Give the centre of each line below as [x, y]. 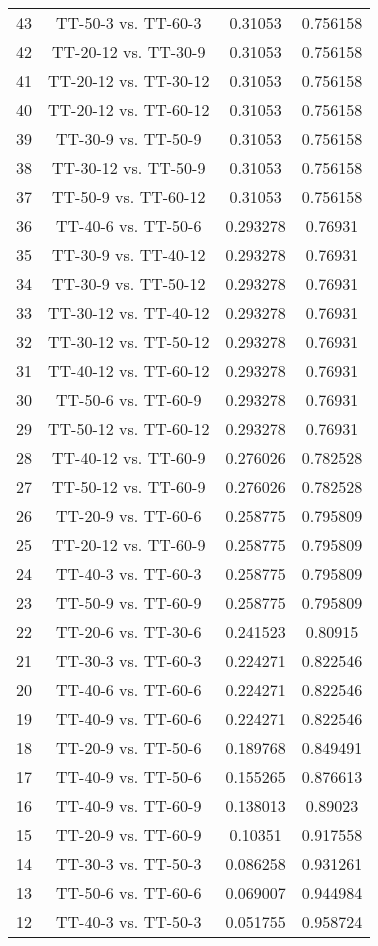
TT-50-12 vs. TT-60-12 [129, 428]
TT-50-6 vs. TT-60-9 [129, 399]
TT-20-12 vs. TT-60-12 [129, 109]
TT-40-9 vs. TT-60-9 [129, 805]
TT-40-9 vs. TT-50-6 [129, 776]
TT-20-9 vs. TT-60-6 [129, 515]
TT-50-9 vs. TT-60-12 [129, 196]
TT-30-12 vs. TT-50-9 [129, 167]
